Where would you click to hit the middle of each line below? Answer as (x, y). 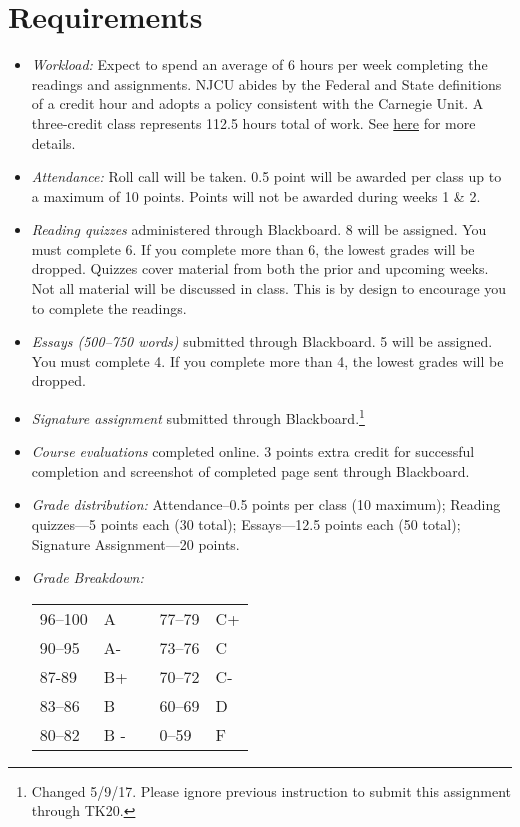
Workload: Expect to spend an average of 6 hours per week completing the (259, 64)
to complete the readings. (109, 307)
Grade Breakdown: (87, 577)
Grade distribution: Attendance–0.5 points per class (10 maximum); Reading (266, 504)
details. (53, 142)
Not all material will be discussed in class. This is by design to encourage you (269, 288)
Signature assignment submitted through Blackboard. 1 (198, 416)
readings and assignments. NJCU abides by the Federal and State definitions (266, 83)
